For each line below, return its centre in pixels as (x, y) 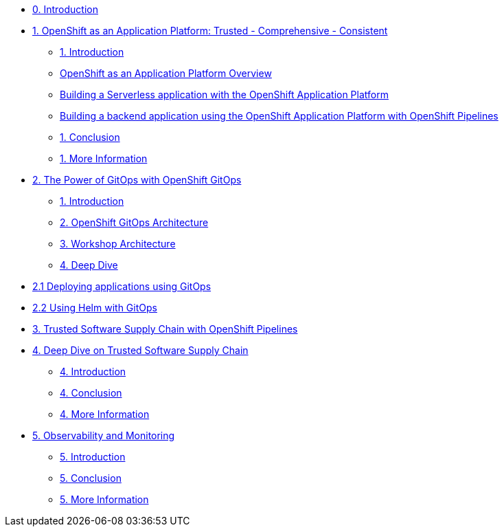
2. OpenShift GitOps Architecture (134, 222)
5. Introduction (93, 457)
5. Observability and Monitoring (104, 435)
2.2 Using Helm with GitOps (95, 308)
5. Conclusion (91, 478)
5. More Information (104, 499)
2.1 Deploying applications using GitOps (122, 286)
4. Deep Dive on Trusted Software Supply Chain (140, 350)
